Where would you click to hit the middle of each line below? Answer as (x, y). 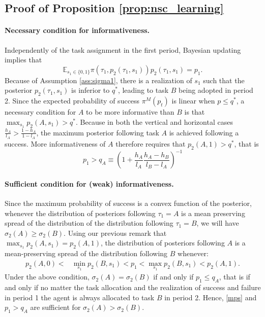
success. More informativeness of (55, 143)
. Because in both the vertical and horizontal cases (154, 121)
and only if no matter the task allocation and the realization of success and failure (133, 287)
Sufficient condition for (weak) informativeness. (89, 183)
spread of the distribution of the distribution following (89, 223)
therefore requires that (151, 143)
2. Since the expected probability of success (72, 101)
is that (195, 112)
